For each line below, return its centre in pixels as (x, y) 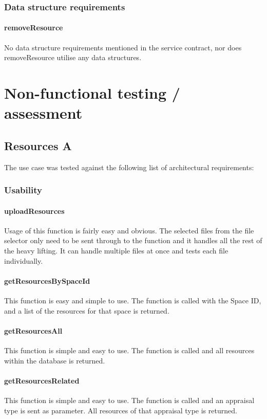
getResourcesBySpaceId (47, 280)
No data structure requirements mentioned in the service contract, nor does (123, 47)
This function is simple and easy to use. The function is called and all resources (129, 350)
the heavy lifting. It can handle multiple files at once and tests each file (116, 251)
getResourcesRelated (42, 380)
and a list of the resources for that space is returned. (87, 310)
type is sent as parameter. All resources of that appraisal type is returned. (121, 410)
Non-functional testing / (92, 93)
